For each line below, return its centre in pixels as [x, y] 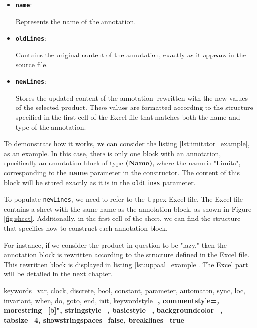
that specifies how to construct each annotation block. [86, 228]
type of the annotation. [51, 127]
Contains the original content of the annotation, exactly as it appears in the [131, 54]
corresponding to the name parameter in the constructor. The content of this [122, 172]
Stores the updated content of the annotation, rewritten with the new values [131, 97]
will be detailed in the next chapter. [58, 274]
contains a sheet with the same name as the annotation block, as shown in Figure [128, 208]
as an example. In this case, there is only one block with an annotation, [113, 153]
